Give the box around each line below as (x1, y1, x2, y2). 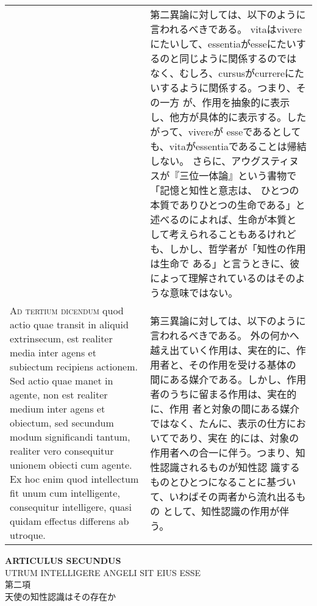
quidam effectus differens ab (10, 514, 129, 528)
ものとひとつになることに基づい (150, 474, 296, 489)
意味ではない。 (169, 286, 238, 300)
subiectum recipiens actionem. (10, 359, 138, 373)
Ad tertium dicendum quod (10, 303, 124, 317)
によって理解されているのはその (150, 271, 296, 285)
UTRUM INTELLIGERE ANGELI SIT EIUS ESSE (5, 566, 201, 579)
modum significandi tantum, (10, 430, 130, 444)
